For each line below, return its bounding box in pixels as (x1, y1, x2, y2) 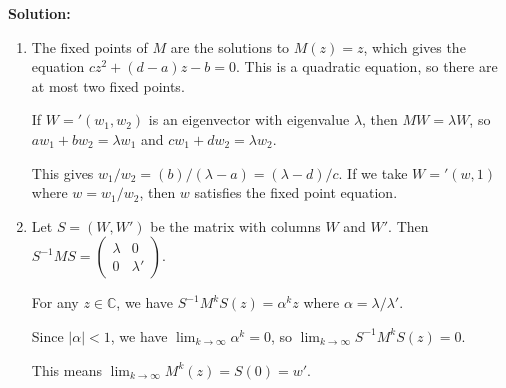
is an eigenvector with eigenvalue (148, 109, 350, 130)
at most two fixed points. (31, 75, 185, 96)
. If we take (338, 162, 408, 183)
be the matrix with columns (150, 215, 321, 236)
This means (31, 359, 102, 380)
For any (31, 292, 79, 313)
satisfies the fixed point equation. (194, 182, 398, 203)
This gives (31, 162, 94, 183)
